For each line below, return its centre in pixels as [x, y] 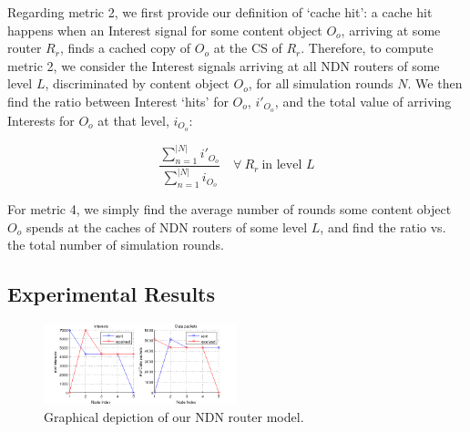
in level [282, 165]
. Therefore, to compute [367, 48]
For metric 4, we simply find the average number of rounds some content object [230, 209]
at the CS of [248, 48]
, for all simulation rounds [321, 83]
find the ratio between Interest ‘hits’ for [118, 101]
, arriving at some [391, 30]
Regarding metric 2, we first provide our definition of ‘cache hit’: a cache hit [220, 12]
